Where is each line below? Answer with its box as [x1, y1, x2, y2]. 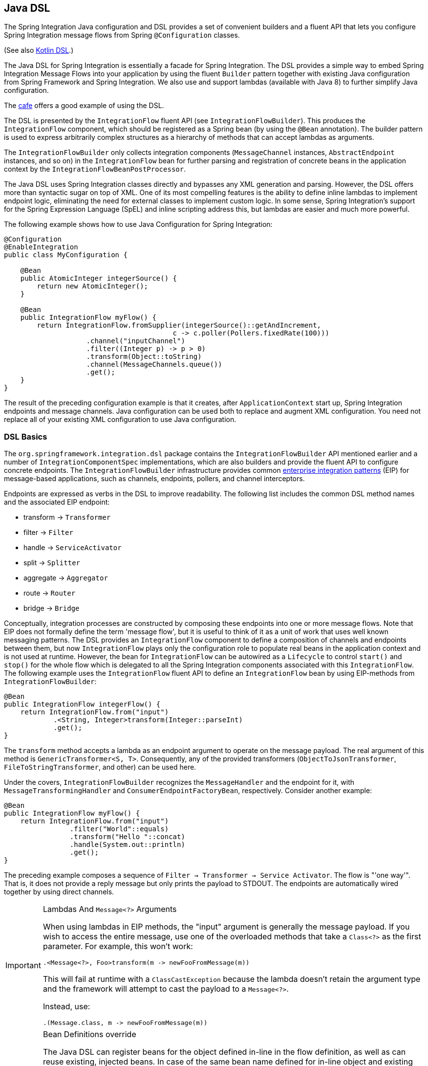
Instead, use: [43, 1001, 90, 1012]
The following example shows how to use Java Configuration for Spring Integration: [4, 220, 273, 229]
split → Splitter [23, 558, 80, 567]
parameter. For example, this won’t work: [43, 941, 193, 952]
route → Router [23, 589, 76, 598]
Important [5, 960, 41, 971]
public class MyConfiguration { [4, 251, 128, 259]
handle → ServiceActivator [23, 543, 122, 552]
